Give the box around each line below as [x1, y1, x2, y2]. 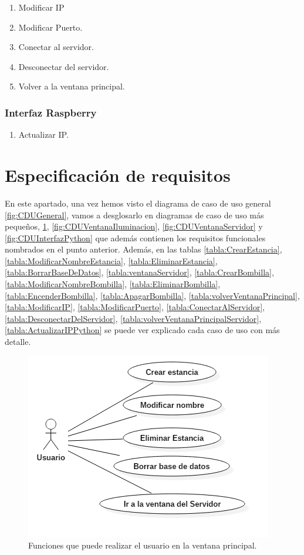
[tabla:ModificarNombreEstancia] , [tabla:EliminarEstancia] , [5, 254, 218, 267]
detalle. [5, 335, 31, 348]
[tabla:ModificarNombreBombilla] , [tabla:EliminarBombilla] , [5, 278, 221, 290]
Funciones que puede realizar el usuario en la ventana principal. [28, 539, 257, 551]
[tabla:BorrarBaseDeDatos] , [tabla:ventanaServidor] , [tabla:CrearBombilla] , [5, 266, 274, 278]
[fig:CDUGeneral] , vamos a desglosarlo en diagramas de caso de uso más [5, 208, 264, 221]
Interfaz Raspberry [5, 105, 97, 119]
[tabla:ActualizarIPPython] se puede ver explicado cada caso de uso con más [5, 324, 280, 336]
